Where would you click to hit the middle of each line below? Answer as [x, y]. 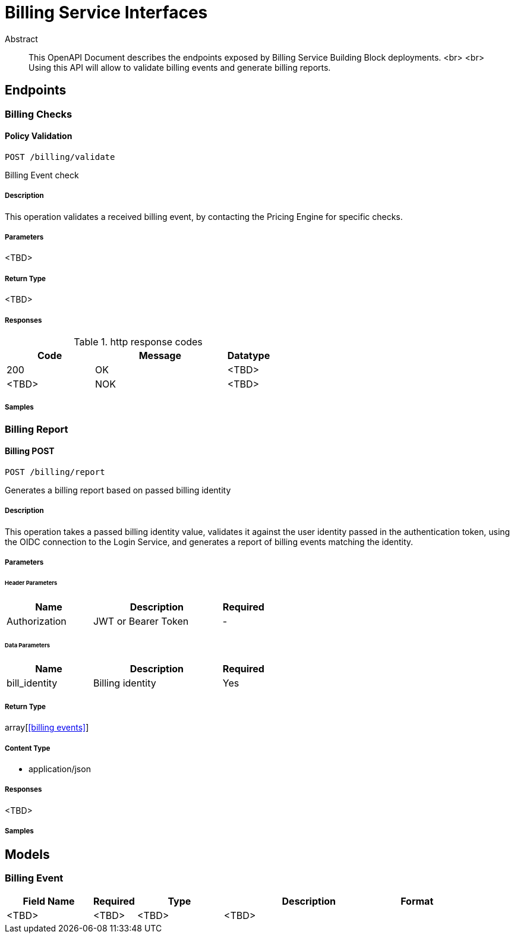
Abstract [21, 39]
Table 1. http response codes [138, 341]
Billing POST [30, 451]
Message [160, 355]
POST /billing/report [55, 472]
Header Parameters [31, 583]
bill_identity [32, 683]
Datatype [249, 355]
